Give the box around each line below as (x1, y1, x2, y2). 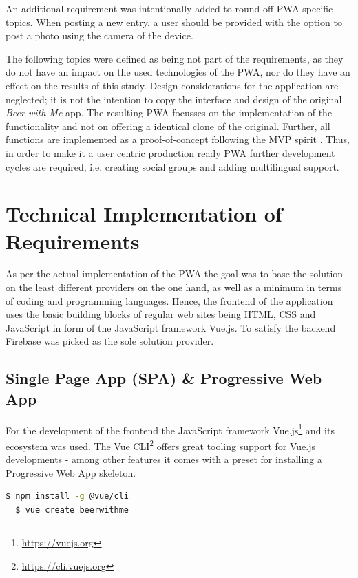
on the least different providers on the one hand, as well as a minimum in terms (6, 280, 342, 295)
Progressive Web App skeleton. (6, 465, 136, 480)
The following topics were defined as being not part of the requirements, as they (6, 51, 344, 65)
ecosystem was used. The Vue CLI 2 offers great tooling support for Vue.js (6, 436, 316, 453)
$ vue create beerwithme (15, 504, 129, 515)
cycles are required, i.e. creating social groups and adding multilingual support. (6, 159, 339, 173)
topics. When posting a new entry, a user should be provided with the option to (6, 14, 342, 29)
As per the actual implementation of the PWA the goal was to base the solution (6, 266, 344, 281)
